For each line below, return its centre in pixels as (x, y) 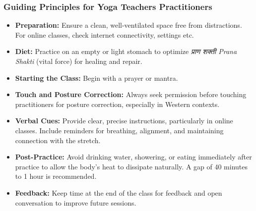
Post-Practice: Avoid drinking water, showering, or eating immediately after (133, 157)
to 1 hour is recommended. (56, 176)
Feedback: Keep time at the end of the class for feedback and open (119, 192)
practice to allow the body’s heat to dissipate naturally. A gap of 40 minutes (131, 166)
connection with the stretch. (58, 140)
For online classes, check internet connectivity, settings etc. (104, 34)
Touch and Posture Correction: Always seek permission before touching (131, 94)
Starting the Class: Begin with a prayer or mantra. (96, 78)
